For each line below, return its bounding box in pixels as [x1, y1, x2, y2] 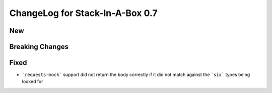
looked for [22, 78, 43, 84]
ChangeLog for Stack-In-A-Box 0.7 [9, 7, 158, 18]
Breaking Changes [9, 42, 69, 51]
